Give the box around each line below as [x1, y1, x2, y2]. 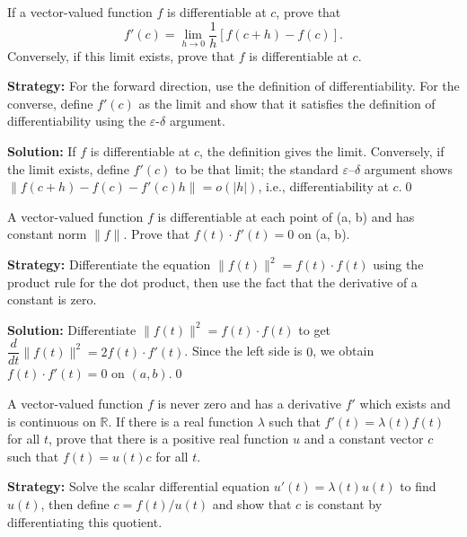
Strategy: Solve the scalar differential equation [7, 477, 269, 496]
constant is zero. [7, 290, 97, 309]
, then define [40, 495, 110, 513]
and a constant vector [304, 429, 424, 448]
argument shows [364, 159, 453, 178]
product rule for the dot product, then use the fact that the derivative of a [7, 272, 418, 291]
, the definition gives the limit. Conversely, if [199, 142, 445, 161]
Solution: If [7, 142, 76, 161]
